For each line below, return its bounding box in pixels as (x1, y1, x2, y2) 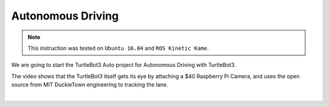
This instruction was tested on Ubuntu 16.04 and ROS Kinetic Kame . (27, 44, 209, 52)
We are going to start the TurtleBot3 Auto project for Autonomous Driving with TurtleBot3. (11, 61, 236, 69)
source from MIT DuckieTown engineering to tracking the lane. (11, 81, 169, 88)
